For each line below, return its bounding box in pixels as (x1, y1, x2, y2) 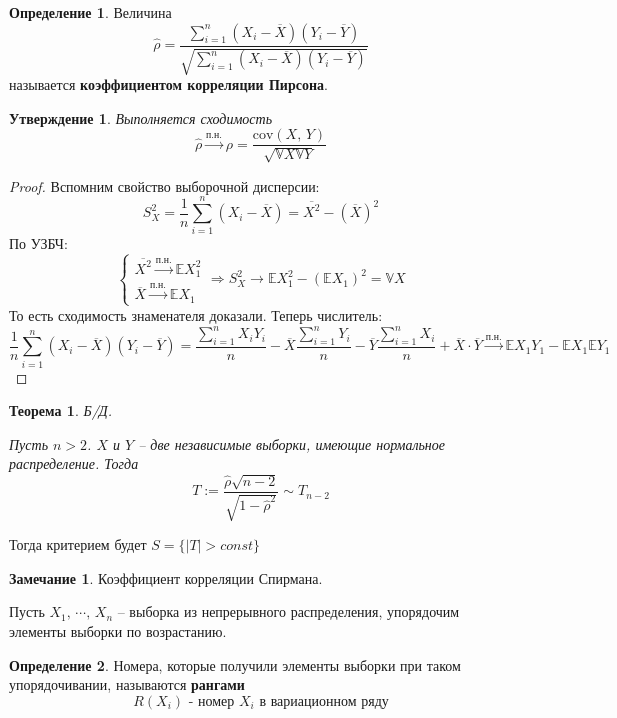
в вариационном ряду (259, 694, 389, 709)
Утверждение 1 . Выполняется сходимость (9, 107, 273, 128)
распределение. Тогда (9, 453, 139, 474)
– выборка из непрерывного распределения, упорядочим (117, 601, 460, 622)
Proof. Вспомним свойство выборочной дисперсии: (9, 175, 320, 196)
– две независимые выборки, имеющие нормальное (138, 433, 446, 454)
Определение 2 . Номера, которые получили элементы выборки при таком (9, 654, 461, 675)
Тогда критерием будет (9, 534, 147, 555)
